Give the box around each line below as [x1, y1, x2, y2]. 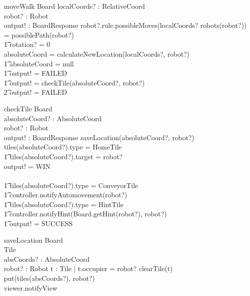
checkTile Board [4, 103, 53, 113]
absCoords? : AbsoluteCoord [4, 254, 90, 264]
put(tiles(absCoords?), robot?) [4, 273, 95, 283]
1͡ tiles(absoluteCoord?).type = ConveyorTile [4, 180, 138, 190]
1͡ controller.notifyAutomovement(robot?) [4, 190, 127, 200]
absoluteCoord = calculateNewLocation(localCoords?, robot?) [4, 48, 190, 59]
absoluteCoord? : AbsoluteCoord [4, 113, 102, 123]
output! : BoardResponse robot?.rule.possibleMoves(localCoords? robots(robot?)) [4, 20, 247, 30]
